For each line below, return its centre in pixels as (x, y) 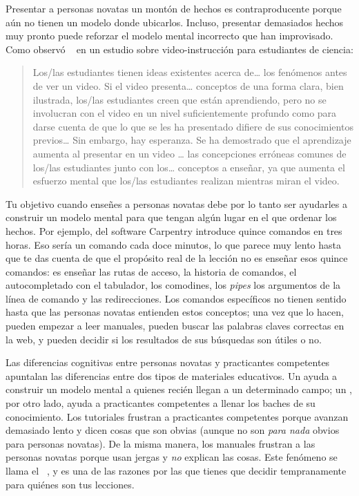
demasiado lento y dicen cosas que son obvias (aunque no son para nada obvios (173, 430)
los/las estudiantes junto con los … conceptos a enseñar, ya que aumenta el (189, 167)
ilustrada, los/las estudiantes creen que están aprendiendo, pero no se (179, 99)
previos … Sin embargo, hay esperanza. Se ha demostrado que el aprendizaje (192, 140)
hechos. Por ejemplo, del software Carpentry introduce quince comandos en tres (174, 230)
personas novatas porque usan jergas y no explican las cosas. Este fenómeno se (172, 457)
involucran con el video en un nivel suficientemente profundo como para (185, 113)
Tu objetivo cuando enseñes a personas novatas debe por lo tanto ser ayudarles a (176, 203)
